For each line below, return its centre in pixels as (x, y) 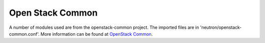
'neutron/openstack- (221, 27)
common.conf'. (24, 34)
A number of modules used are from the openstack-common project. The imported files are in (104, 27)
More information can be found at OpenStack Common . (97, 34)
